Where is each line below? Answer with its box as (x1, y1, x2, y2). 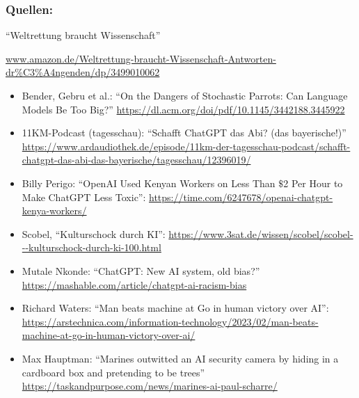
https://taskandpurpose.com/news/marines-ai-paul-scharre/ (22, 379, 278, 393)
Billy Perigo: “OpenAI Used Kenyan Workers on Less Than (22, 175, 276, 190)
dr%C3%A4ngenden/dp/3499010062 (6, 65, 160, 79)
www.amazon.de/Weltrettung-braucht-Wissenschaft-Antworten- (6, 51, 276, 65)
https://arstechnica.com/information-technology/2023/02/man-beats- (22, 314, 319, 328)
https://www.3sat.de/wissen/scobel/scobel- (168, 226, 353, 241)
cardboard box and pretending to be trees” (22, 365, 205, 379)
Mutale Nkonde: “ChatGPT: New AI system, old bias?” (22, 263, 260, 278)
